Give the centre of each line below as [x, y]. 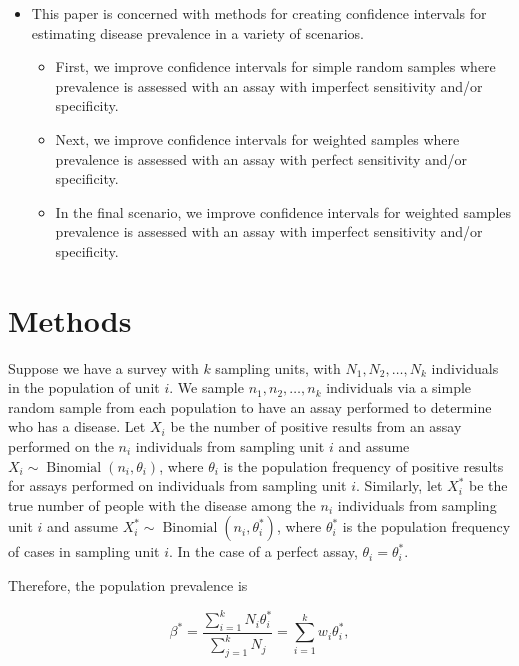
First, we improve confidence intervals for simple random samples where [275, 66]
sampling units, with [278, 367]
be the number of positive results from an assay [316, 426]
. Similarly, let [399, 485]
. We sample [206, 387]
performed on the [61, 446]
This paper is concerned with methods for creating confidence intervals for [259, 13]
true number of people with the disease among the [162, 504]
